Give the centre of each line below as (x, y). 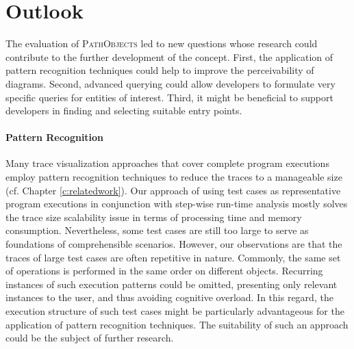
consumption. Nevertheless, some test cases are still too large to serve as (157, 230)
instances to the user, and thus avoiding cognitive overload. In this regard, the (169, 297)
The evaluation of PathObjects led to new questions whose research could (162, 43)
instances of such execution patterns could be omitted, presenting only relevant (172, 284)
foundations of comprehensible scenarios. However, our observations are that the (174, 244)
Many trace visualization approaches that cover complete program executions (167, 163)
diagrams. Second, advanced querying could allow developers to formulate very (170, 83)
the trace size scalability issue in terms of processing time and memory (154, 217)
